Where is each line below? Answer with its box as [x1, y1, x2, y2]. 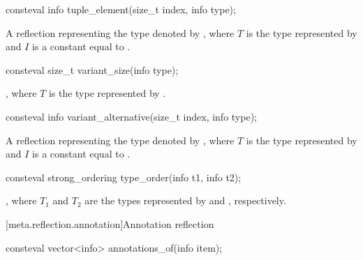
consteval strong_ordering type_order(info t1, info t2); [6, 169, 242, 184]
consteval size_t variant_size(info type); [6, 62, 179, 77]
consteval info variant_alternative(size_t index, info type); [6, 109, 257, 123]
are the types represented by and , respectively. [84, 193, 286, 208]
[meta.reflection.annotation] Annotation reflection [6, 216, 214, 231]
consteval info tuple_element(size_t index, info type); [6, 2, 236, 16]
